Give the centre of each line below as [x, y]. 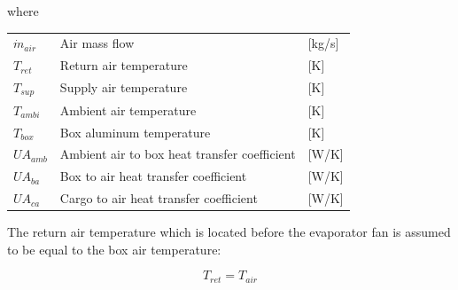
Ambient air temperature [128, 110]
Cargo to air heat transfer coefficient [159, 198]
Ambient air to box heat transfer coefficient [178, 154]
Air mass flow [97, 43]
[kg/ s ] [323, 43]
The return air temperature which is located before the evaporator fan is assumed [229, 232]
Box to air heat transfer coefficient [153, 176]
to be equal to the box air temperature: [114, 249]
